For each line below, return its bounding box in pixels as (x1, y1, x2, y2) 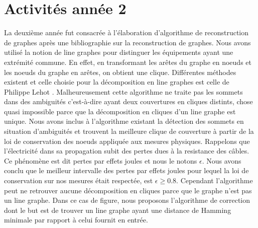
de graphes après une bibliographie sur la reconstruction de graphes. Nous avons (4, 37, 251, 47)
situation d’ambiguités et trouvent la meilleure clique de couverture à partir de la (4, 126, 254, 136)
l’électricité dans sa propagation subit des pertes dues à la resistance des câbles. (4, 145, 249, 156)
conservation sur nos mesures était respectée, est (4, 175, 153, 186)
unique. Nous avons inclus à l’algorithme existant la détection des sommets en (4, 116, 244, 126)
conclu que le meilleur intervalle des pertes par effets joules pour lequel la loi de (4, 165, 249, 176)
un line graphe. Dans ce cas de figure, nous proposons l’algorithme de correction (4, 195, 250, 205)
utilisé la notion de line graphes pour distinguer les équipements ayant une (4, 47, 233, 57)
